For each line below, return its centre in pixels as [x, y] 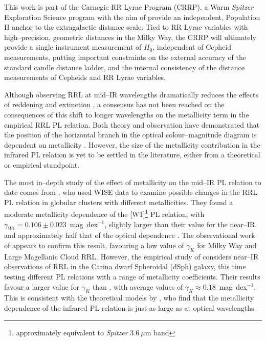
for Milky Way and [227, 245]
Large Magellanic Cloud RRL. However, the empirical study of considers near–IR [131, 256]
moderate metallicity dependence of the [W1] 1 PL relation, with [104, 213]
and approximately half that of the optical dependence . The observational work [130, 235]
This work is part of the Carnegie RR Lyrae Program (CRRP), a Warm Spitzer [129, 7]
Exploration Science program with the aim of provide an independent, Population [132, 17]
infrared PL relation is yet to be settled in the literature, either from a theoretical [132, 155]
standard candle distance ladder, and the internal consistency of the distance [124, 67]
